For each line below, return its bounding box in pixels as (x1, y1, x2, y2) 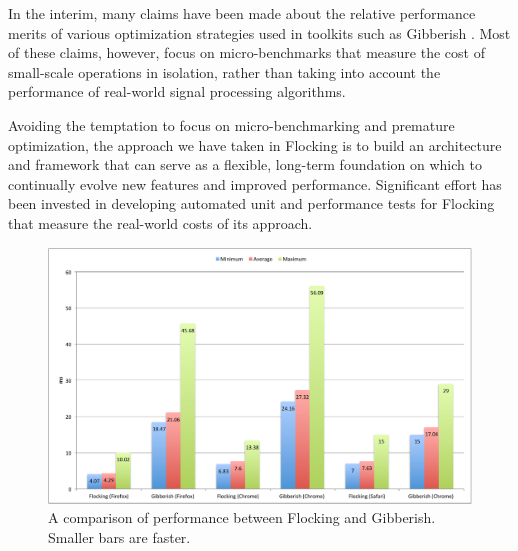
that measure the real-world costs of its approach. (8, 212, 313, 233)
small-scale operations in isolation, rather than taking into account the (8, 61, 441, 82)
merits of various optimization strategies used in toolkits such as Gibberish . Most (8, 22, 511, 43)
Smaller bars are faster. (48, 527, 191, 548)
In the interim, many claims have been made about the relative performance (8, 3, 476, 23)
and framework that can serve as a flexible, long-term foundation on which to (8, 154, 482, 175)
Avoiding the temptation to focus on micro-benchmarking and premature (8, 114, 455, 135)
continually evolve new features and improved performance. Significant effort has (8, 173, 502, 194)
